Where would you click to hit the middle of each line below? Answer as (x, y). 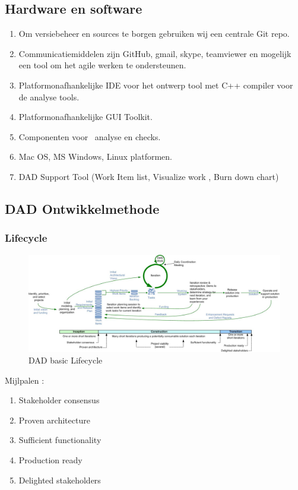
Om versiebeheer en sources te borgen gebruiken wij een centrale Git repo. (154, 34)
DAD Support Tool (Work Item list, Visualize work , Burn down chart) (149, 176)
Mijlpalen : (25, 380)
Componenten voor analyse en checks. (90, 136)
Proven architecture (54, 420)
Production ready (50, 460)
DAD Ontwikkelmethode (82, 208)
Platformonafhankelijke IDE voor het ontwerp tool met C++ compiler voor (156, 85)
